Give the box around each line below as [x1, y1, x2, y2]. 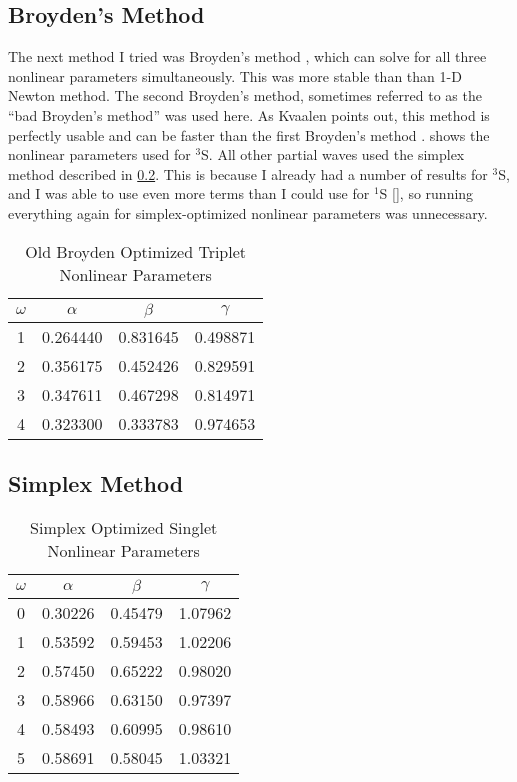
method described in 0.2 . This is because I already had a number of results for [8, 163, 488, 184]
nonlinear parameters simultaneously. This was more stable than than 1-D [8, 65, 462, 86]
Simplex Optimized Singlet [30, 515, 218, 539]
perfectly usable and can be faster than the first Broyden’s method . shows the [8, 124, 490, 145]
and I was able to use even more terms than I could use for [8, 183, 370, 204]
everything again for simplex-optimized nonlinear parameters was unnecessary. [8, 202, 488, 223]
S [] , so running [379, 183, 474, 204]
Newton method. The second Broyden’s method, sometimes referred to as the [8, 85, 482, 106]
